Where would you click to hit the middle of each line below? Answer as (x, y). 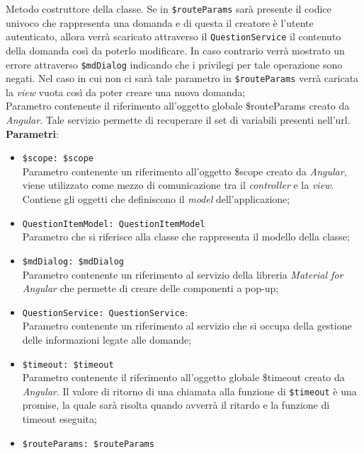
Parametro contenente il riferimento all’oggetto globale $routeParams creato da (178, 106)
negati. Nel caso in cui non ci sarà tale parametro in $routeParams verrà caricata (182, 78)
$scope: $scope (58, 159)
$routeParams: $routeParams (88, 444)
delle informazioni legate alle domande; (107, 339)
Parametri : (32, 133)
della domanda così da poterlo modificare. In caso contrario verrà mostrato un (175, 50)
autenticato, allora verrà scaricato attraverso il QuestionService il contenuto (174, 36)
